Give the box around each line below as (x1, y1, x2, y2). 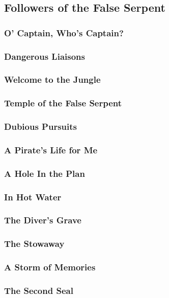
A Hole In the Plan (4, 167, 85, 179)
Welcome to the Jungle (4, 73, 101, 86)
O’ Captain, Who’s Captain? (4, 26, 124, 39)
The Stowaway (4, 237, 65, 250)
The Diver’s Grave (4, 214, 81, 226)
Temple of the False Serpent (4, 97, 122, 109)
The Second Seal (4, 284, 73, 296)
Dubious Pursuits (4, 120, 77, 133)
